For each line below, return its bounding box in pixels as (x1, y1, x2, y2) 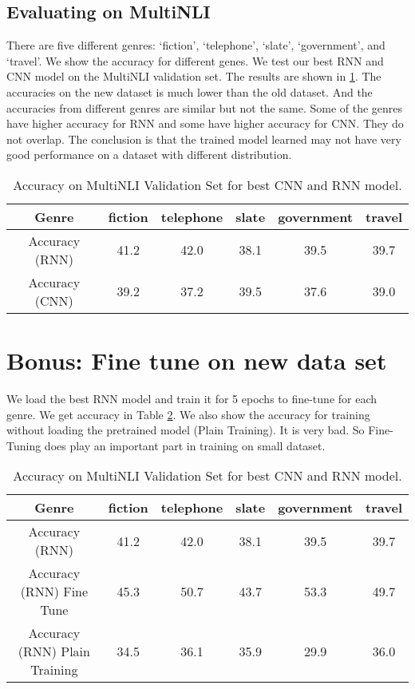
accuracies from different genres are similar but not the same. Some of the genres (6, 99, 403, 116)
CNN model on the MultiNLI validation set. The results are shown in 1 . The (6, 68, 381, 85)
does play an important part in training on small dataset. (44, 437, 326, 453)
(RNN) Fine (20, 582, 89, 601)
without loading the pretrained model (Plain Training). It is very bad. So (6, 422, 365, 438)
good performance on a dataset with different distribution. (6, 146, 292, 163)
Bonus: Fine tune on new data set (6, 344, 387, 377)
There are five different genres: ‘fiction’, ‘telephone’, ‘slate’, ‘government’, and (6, 37, 385, 53)
